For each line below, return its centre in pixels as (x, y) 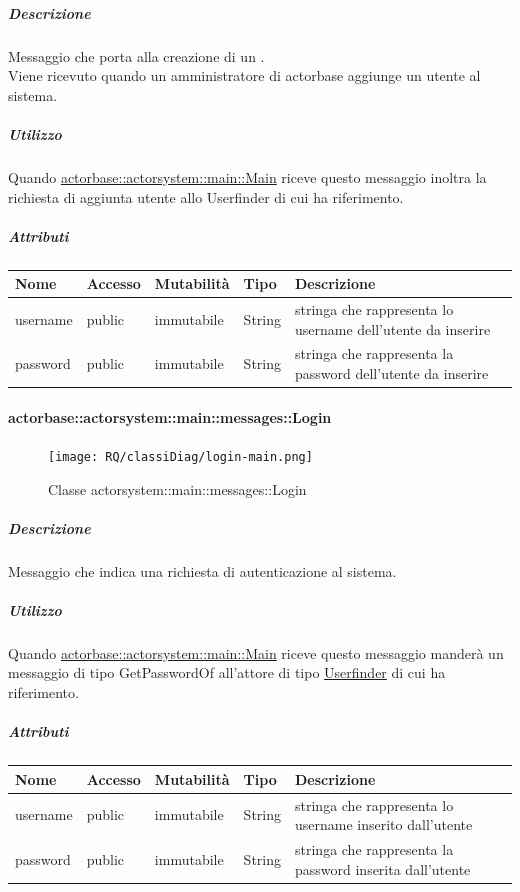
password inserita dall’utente (383, 868)
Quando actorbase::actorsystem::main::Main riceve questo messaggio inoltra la (247, 176)
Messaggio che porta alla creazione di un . (136, 55)
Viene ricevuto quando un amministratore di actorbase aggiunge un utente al (244, 75)
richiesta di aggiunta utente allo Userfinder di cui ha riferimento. (206, 196)
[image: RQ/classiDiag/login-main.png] (180, 456)
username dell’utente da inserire (393, 328)
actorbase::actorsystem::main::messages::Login (170, 416)
